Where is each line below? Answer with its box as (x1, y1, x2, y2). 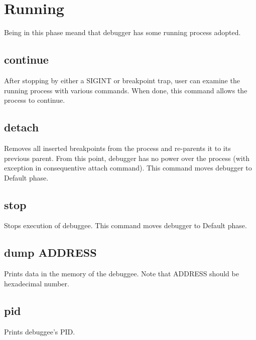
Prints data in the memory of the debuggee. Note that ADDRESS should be (4, 268, 239, 279)
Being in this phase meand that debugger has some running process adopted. (4, 27, 241, 38)
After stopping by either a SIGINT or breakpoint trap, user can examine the (4, 75, 240, 85)
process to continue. (4, 95, 65, 105)
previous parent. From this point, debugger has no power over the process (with (4, 152, 249, 163)
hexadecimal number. (4, 278, 69, 288)
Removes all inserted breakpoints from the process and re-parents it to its (4, 142, 231, 153)
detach (4, 119, 39, 135)
